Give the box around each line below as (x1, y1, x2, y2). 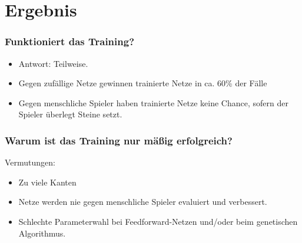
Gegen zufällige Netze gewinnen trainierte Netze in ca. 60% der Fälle (18, 77, 267, 89)
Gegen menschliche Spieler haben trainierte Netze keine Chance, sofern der (18, 96, 288, 109)
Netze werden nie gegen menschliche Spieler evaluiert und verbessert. (18, 195, 267, 208)
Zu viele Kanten (18, 176, 77, 188)
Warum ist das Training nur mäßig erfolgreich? (5, 133, 233, 147)
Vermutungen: (5, 156, 56, 168)
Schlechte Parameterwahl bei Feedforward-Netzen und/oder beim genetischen (18, 215, 298, 227)
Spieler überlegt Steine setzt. (18, 108, 122, 120)
